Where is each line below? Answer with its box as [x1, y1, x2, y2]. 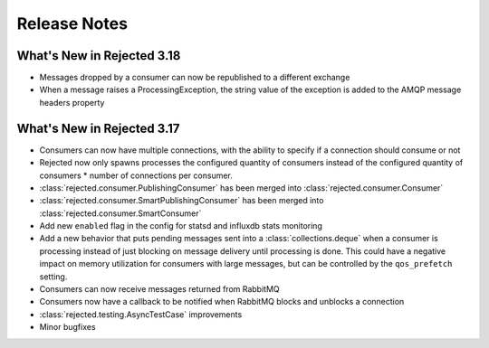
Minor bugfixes [39, 322, 96, 333]
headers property [39, 97, 105, 108]
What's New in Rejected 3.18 [16, 48, 181, 63]
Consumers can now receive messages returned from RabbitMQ [39, 284, 280, 295]
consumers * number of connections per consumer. [39, 170, 233, 181]
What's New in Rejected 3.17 [16, 120, 180, 136]
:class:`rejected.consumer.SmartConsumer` [39, 208, 202, 219]
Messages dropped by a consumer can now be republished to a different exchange [39, 72, 350, 83]
